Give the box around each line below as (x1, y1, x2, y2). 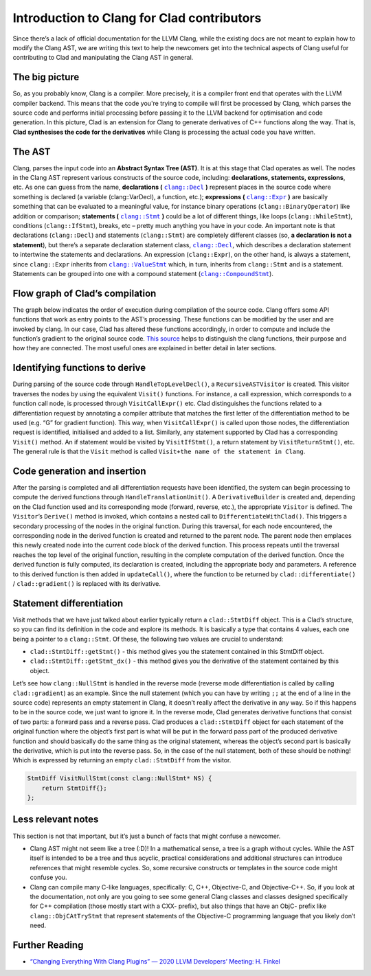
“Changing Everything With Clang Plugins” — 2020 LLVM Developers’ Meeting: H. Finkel (30, 957, 281, 965)
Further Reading (12, 939, 84, 951)
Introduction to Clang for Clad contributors (12, 10, 262, 25)
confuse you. (30, 873, 67, 882)
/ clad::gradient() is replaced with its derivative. (12, 579, 161, 587)
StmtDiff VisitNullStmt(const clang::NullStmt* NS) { (27, 775, 212, 782)
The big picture (12, 71, 80, 83)
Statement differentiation (12, 598, 124, 609)
